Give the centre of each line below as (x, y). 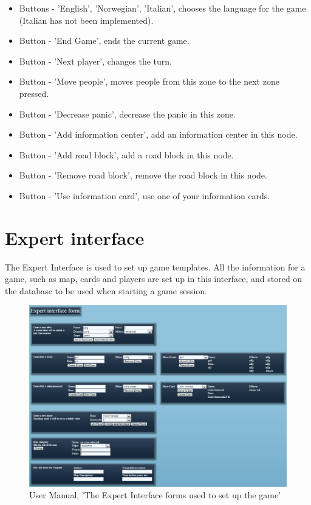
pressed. (34, 93)
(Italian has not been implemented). (86, 20)
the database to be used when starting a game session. (106, 290)
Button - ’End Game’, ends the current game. (104, 41)
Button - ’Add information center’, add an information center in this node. (158, 134)
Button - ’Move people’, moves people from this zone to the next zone (149, 81)
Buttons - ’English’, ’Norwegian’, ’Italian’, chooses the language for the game (162, 8)
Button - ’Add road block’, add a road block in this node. (126, 154)
